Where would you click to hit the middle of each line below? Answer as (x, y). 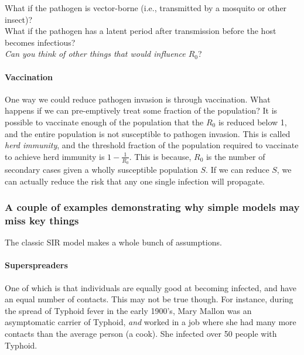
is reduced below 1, (252, 122)
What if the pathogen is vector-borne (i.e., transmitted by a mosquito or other (146, 8)
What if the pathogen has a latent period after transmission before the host (141, 31)
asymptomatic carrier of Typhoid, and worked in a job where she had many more (151, 322)
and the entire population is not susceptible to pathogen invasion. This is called (148, 133)
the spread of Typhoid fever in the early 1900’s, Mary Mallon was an (128, 310)
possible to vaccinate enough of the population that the (104, 122)
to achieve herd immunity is (55, 156)
